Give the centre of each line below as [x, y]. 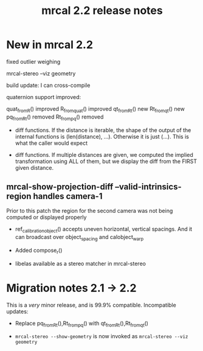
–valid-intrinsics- [148, 186]
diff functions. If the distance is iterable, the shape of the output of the [103, 130]
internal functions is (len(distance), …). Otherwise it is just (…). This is [102, 136]
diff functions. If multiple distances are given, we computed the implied [104, 155]
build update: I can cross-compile [48, 85]
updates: [17, 311]
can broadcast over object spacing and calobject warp [79, 238]
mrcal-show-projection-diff [60, 186]
